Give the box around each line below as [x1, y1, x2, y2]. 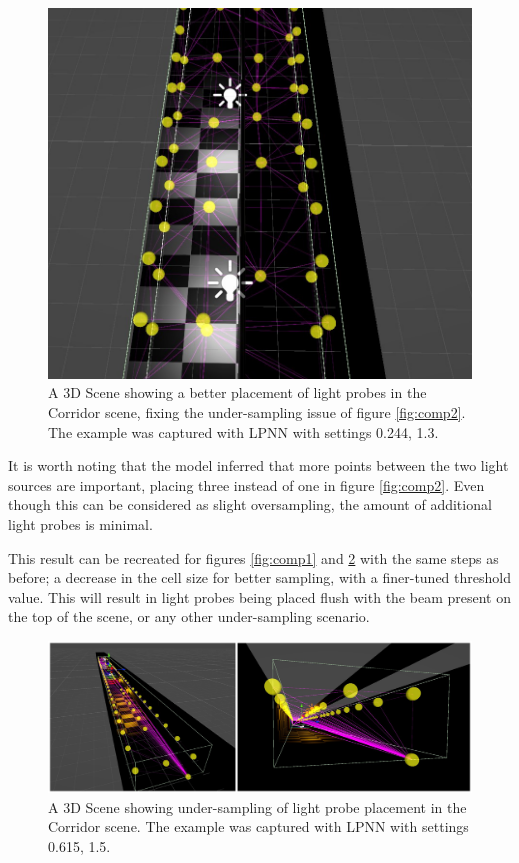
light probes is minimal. [8, 514, 153, 535]
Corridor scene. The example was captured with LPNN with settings [48, 816, 469, 837]
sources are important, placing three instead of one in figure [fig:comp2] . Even [8, 474, 485, 495]
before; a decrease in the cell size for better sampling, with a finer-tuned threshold [8, 567, 511, 588]
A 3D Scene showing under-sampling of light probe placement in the [48, 796, 467, 817]
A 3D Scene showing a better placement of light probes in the [48, 382, 427, 403]
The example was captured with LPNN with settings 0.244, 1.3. [48, 421, 439, 442]
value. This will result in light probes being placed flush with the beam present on [8, 586, 511, 607]
